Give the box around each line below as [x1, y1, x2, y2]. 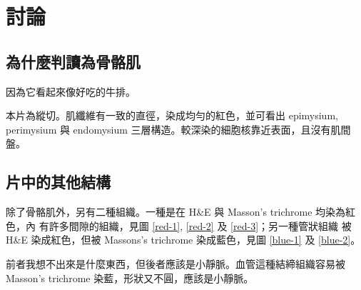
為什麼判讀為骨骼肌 [6, 50, 141, 72]
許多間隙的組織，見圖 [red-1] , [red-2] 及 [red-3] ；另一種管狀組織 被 [49, 218, 352, 233]
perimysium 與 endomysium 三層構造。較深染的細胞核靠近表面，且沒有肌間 [6, 121, 351, 136]
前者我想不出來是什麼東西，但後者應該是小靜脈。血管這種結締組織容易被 [6, 256, 345, 271]
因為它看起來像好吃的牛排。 [6, 84, 136, 99]
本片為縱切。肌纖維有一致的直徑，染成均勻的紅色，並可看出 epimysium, [6, 108, 338, 123]
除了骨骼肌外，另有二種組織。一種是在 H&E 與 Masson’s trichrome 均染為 [6, 204, 346, 219]
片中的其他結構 [6, 171, 111, 193]
